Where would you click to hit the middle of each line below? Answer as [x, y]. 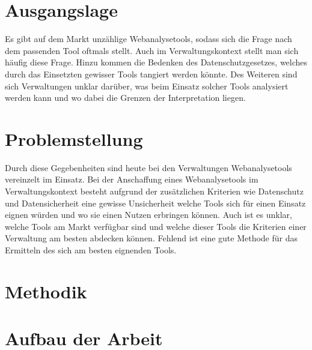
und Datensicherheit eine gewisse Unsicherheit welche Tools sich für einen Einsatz [155, 203]
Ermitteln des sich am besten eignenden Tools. [91, 249]
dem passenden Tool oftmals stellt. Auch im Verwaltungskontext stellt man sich [152, 50]
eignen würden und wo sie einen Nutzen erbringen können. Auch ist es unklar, [148, 215]
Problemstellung [74, 138]
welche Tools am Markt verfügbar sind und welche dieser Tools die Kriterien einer [156, 226]
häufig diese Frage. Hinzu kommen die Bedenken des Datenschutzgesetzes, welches [156, 62]
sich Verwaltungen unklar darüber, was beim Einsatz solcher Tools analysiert [147, 86]
